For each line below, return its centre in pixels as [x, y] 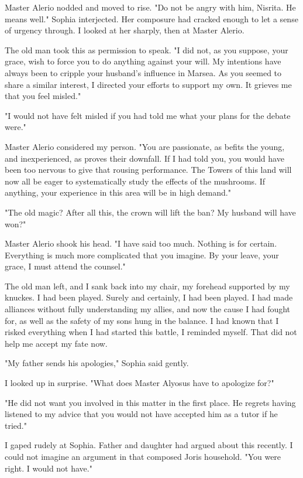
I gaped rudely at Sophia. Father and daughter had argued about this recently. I [149, 445]
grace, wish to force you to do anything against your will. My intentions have [143, 61]
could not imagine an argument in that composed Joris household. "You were [143, 456]
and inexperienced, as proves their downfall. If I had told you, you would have [144, 158]
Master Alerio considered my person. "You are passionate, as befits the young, [145, 146]
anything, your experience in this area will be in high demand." [118, 192]
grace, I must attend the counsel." [65, 266]
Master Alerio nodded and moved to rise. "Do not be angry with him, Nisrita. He [150, 7]
